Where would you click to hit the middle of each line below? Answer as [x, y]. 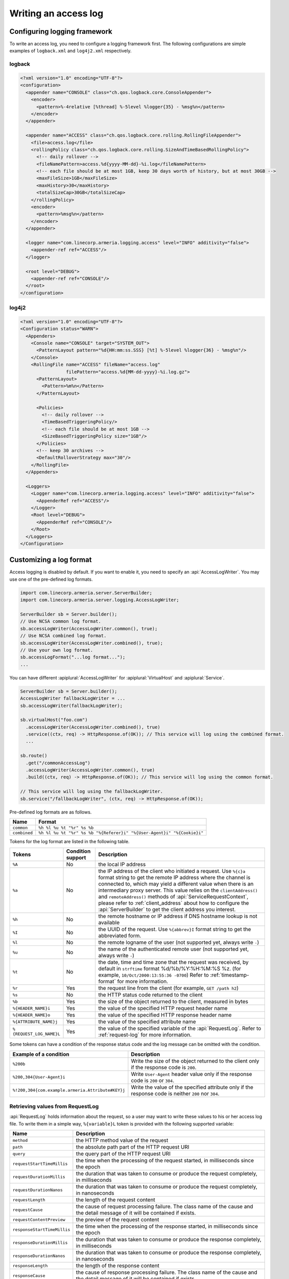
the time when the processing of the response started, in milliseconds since [167, 1226]
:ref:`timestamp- [230, 975]
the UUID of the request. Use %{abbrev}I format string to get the [175, 930]
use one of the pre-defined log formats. [51, 579]
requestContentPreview [39, 1219]
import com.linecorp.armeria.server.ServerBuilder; [86, 593]
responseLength [30, 1265]
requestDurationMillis [39, 1177]
